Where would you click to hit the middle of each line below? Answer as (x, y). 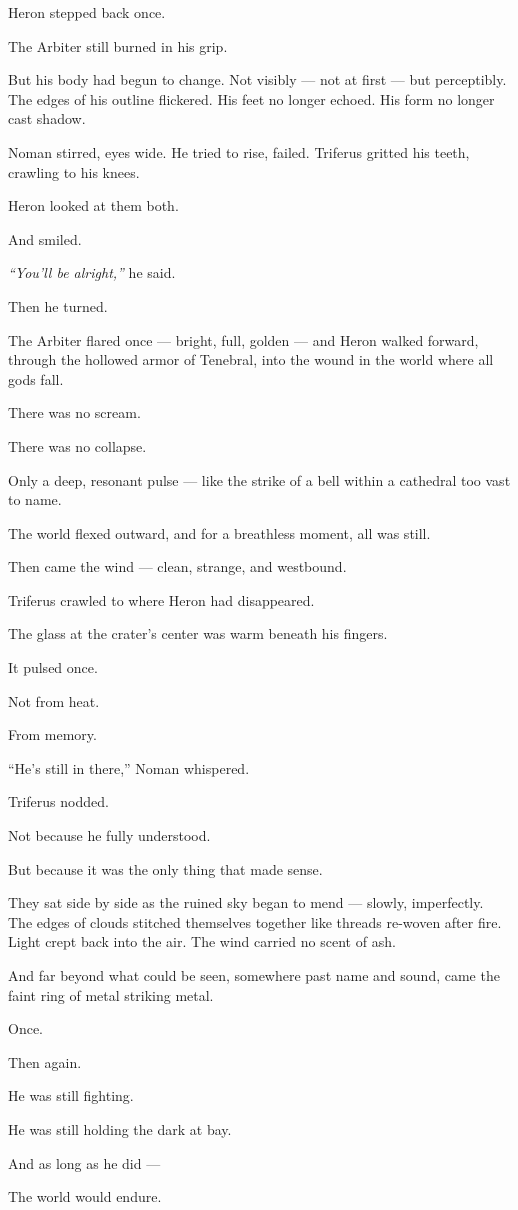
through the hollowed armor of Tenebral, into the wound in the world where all (251, 359)
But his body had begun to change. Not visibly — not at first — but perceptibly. (257, 79)
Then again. (45, 1061)
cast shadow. (47, 118)
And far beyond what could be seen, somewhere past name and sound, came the (254, 975)
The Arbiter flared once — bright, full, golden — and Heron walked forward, (243, 339)
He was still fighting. (71, 1095)
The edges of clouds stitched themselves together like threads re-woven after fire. (255, 921)
